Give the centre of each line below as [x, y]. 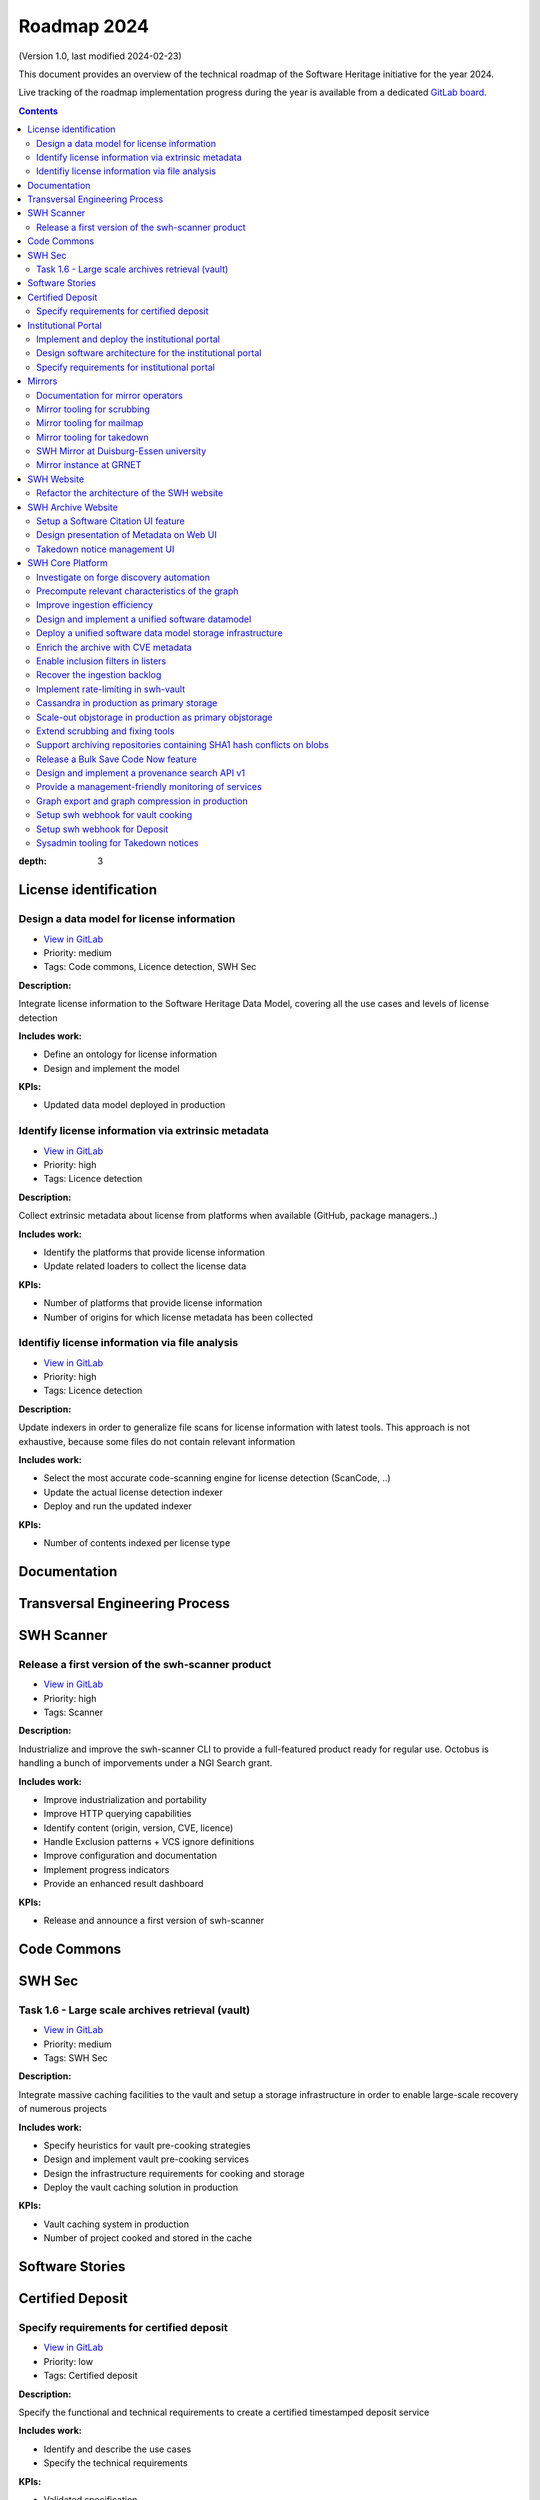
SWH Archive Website [73, 507]
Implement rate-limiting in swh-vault [111, 689]
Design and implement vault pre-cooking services [146, 2159]
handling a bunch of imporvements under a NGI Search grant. [145, 1763]
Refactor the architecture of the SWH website [130, 493]
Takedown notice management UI [105, 549]
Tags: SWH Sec [76, 2057]
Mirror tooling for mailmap [90, 423]
